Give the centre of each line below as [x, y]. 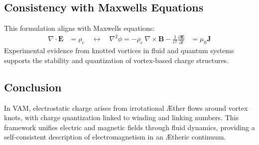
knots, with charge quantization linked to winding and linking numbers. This [121, 117]
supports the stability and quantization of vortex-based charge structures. [117, 60]
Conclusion [33, 87]
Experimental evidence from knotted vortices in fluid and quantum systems [119, 50]
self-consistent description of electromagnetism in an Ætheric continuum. [115, 137]
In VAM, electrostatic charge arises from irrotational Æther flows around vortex [126, 108]
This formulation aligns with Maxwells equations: [79, 28]
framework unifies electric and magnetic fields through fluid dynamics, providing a [129, 127]
